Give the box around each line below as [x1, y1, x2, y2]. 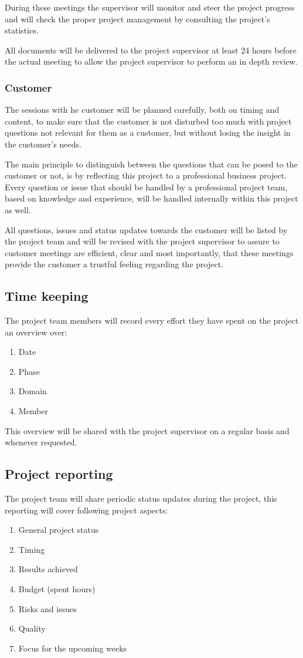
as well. [5, 203, 31, 216]
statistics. [5, 24, 39, 36]
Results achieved [18, 563, 78, 575]
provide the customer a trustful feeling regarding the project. [5, 258, 223, 270]
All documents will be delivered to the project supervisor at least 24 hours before [5, 43, 297, 56]
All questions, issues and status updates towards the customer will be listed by [5, 223, 288, 236]
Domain [18, 385, 47, 397]
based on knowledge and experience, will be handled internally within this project [5, 192, 298, 204]
